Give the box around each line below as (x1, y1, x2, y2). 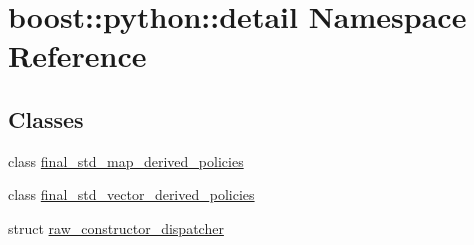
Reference (8, 35, 147, 76)
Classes (8, 103, 84, 134)
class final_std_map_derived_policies (8, 150, 244, 171)
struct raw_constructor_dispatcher (8, 217, 224, 238)
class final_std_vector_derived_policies (8, 184, 255, 205)
